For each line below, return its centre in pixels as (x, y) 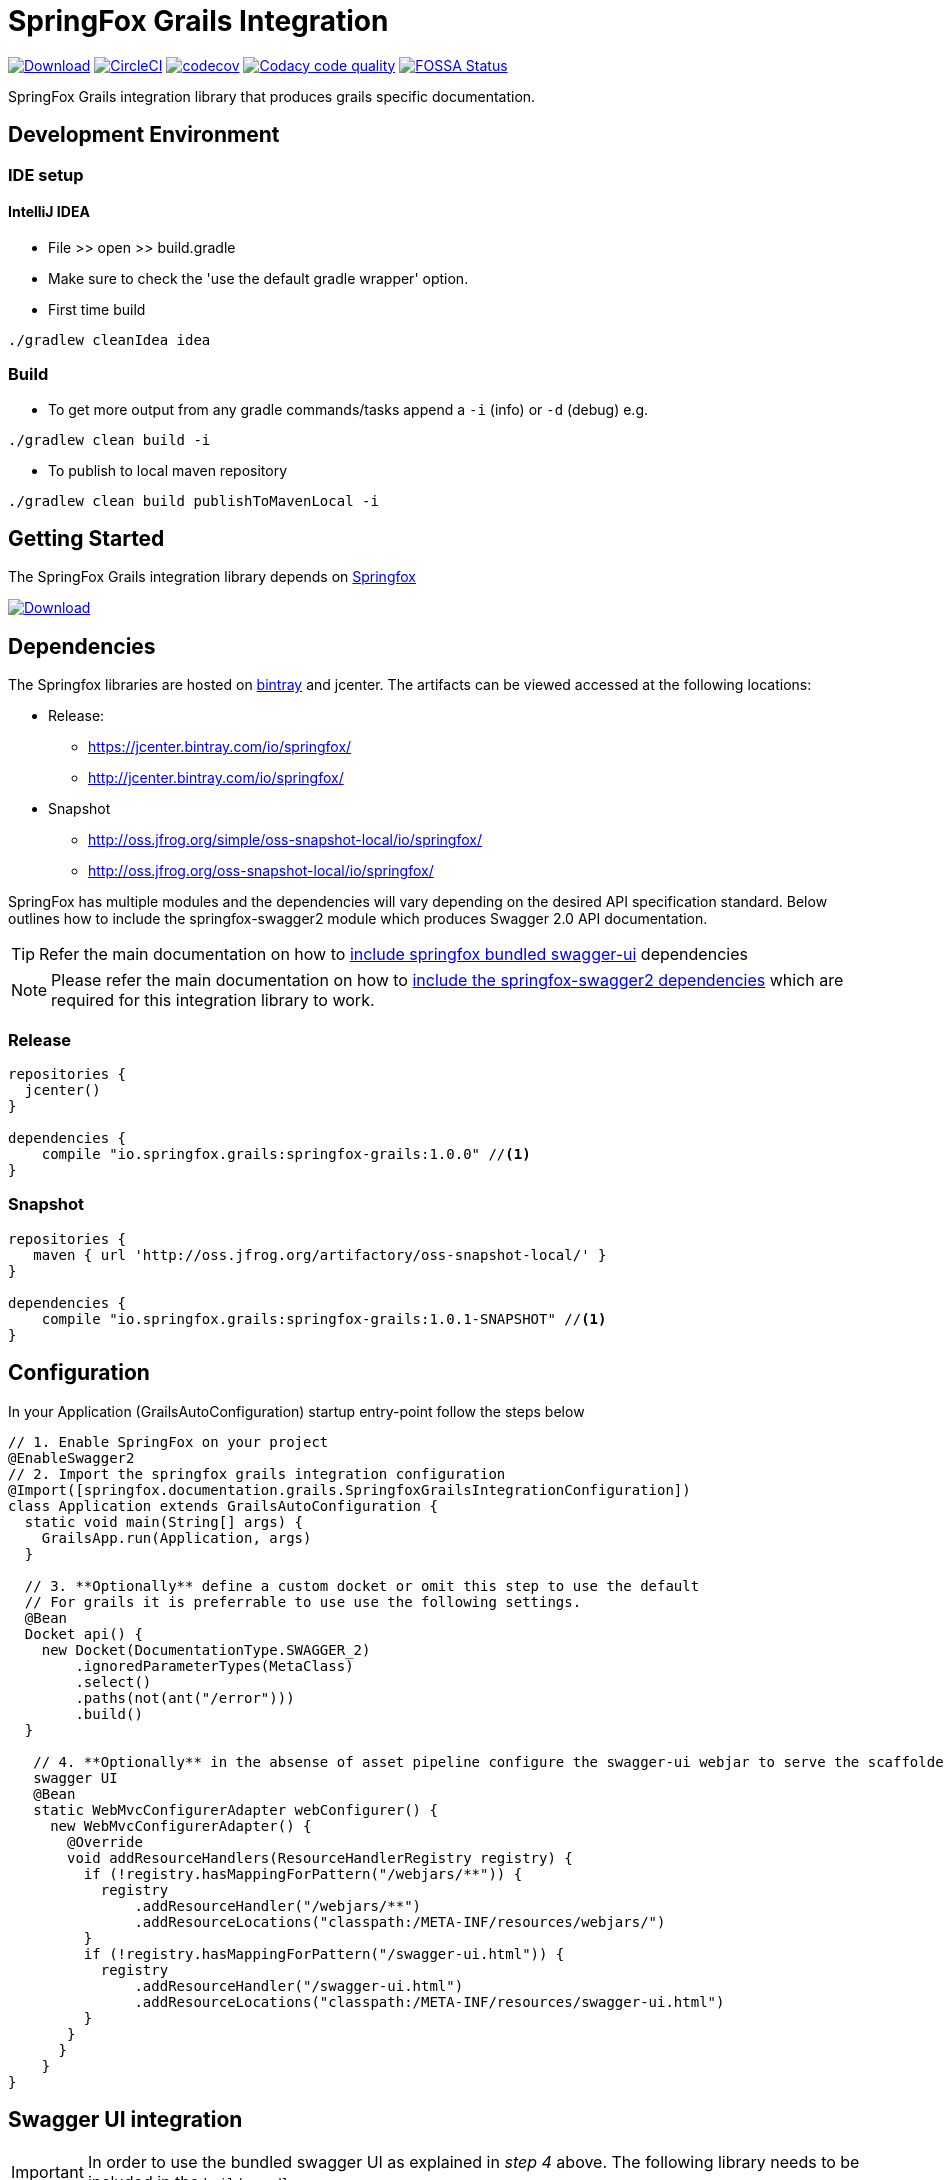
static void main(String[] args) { (164, 1521)
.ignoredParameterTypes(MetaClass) (214, 1665)
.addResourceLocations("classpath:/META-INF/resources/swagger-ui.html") (429, 2001)
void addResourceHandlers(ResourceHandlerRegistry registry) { (320, 1857)
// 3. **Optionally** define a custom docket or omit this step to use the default (362, 1585)
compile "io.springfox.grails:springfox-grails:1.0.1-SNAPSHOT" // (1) (324, 1318)
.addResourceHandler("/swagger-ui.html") (299, 1985)
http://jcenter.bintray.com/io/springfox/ (216, 778)
